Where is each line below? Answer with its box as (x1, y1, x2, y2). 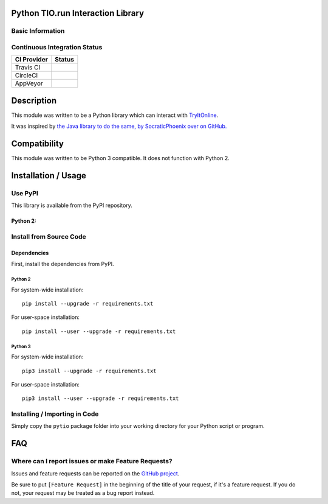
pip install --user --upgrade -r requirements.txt (22, 327, 176, 335)
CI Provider (15, 55, 48, 64)
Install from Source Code (11, 233, 86, 241)
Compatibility (11, 139, 64, 149)
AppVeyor (15, 79, 44, 88)
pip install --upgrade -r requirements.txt (22, 300, 154, 307)
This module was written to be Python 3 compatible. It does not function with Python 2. (11, 155, 230, 162)
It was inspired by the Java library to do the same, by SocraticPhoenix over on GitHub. (11, 122, 227, 130)
